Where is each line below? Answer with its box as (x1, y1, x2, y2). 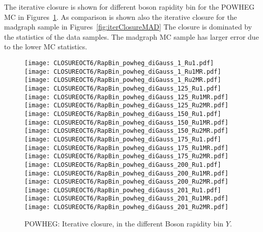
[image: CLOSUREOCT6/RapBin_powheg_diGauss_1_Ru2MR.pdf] (24, 76, 221, 84)
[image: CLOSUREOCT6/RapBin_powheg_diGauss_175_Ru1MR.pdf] (24, 144, 228, 152)
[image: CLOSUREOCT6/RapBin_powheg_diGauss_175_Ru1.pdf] (24, 135, 221, 143)
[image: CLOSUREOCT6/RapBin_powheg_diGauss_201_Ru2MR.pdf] (24, 204, 228, 211)
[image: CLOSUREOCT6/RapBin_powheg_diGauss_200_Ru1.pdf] (24, 161, 221, 168)
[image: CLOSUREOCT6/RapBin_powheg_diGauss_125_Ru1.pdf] (24, 84, 221, 92)
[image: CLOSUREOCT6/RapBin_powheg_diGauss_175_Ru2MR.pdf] (24, 153, 228, 160)
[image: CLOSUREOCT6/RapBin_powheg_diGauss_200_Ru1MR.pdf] (24, 169, 228, 177)
